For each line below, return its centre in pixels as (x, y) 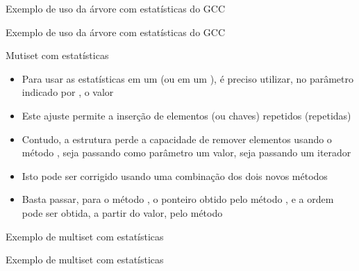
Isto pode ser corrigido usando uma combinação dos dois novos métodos (175, 175)
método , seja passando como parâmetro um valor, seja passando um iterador (186, 153)
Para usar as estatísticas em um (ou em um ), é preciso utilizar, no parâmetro (188, 78)
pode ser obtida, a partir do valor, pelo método (122, 212)
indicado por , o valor (68, 92)
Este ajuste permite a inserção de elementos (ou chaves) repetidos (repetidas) (186, 115)
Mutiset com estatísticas (57, 55)
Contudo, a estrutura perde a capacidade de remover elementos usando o (177, 139)
